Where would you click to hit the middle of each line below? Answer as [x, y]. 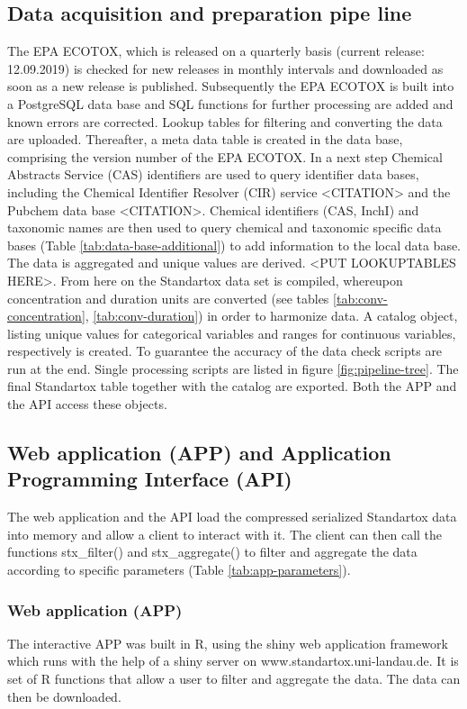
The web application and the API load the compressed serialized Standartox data [232, 517]
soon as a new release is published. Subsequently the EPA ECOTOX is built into [231, 86]
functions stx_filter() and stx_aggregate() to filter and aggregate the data [212, 552]
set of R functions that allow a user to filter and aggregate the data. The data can [234, 679]
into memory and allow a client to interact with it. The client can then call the [225, 534]
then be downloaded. [64, 696]
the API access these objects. [87, 404]
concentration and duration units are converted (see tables [168, 298]
